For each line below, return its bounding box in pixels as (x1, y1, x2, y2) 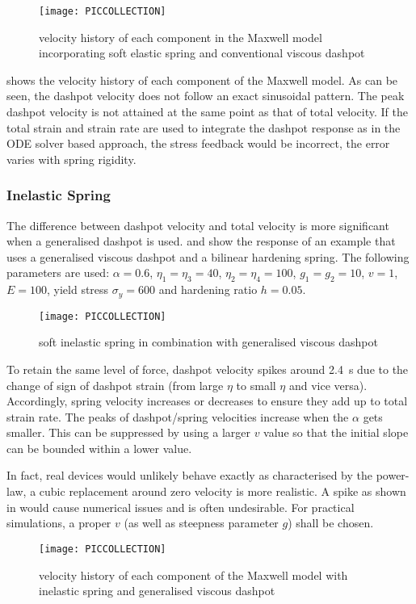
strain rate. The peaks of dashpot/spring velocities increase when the (6, 408, 349, 425)
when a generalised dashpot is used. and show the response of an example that (6, 233, 396, 250)
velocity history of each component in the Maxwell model (39, 28, 322, 45)
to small (236, 376, 276, 393)
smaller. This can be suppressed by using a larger (6, 424, 250, 441)
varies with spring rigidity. (6, 150, 137, 167)
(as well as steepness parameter (124, 514, 279, 531)
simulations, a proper (6, 514, 111, 531)
